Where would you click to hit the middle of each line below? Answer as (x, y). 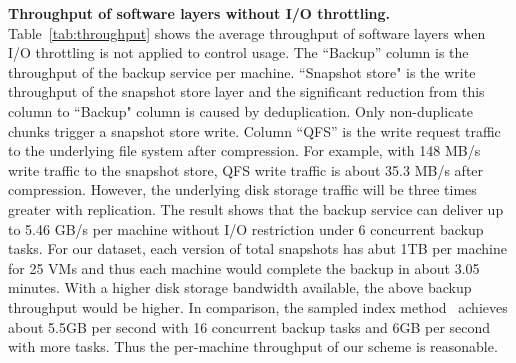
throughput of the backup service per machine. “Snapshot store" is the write (242, 71)
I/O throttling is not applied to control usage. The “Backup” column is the (238, 52)
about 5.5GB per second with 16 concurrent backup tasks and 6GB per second (249, 326)
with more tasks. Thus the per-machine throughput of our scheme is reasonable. (253, 346)
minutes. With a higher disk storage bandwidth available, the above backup (240, 287)
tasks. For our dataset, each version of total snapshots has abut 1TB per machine (257, 248)
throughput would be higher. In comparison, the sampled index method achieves (258, 306)
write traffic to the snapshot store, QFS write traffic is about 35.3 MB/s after (246, 169)
